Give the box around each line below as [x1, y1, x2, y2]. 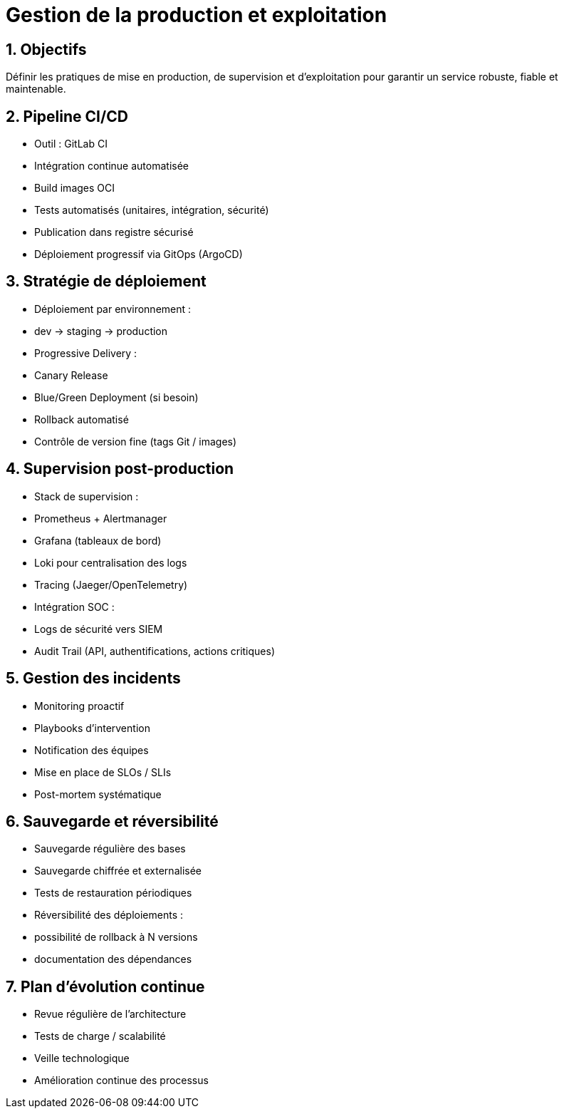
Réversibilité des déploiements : [34, 909, 183, 922]
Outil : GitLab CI [34, 138, 108, 150]
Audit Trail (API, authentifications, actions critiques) [34, 644, 276, 657]
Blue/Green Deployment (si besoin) [34, 391, 199, 403]
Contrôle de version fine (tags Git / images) [34, 435, 237, 448]
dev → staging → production [34, 324, 168, 337]
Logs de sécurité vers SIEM [34, 622, 163, 635]
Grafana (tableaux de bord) [34, 534, 162, 547]
